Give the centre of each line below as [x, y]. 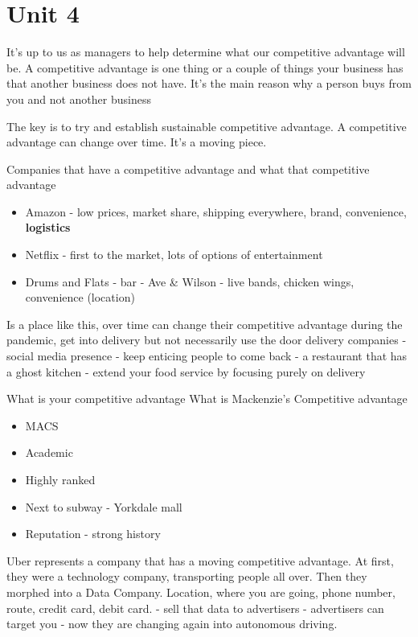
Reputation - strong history [93, 534]
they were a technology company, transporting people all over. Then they [187, 576]
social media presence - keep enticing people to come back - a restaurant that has [207, 356]
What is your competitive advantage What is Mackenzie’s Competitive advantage [207, 399]
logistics [48, 227]
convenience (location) [80, 297]
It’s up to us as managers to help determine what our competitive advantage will [206, 52]
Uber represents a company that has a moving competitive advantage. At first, [200, 560]
